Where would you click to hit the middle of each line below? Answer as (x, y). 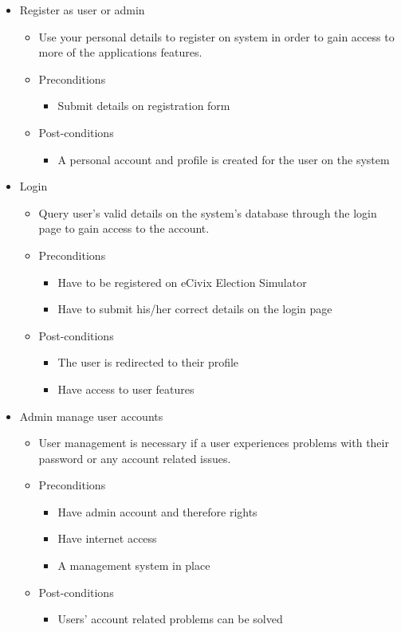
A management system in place (134, 565)
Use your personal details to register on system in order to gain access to (216, 36)
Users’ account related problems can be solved (170, 619)
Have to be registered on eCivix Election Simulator (182, 282)
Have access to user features (126, 389)
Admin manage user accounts (91, 416)
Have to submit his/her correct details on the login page (195, 309)
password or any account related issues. (135, 458)
